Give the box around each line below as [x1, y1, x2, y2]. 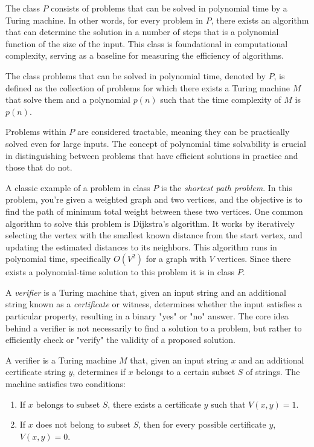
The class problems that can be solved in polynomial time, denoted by [5, 69, 266, 82]
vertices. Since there [217, 252, 291, 265]
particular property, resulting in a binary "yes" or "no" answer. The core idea [5, 310, 289, 322]
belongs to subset [36, 397, 100, 410]
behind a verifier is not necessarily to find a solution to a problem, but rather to [5, 321, 302, 334]
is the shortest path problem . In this [161, 181, 292, 194]
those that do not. [5, 161, 72, 174]
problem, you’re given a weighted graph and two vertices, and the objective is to [5, 193, 303, 206]
